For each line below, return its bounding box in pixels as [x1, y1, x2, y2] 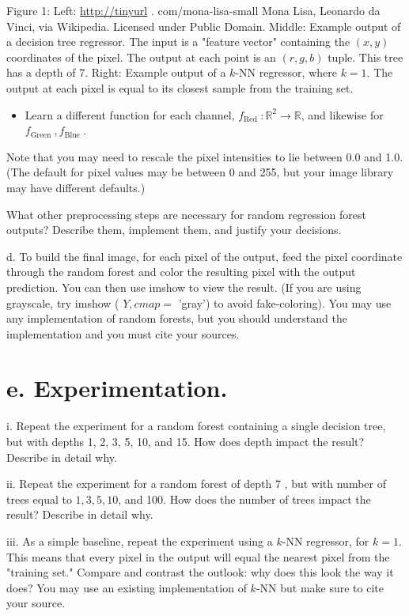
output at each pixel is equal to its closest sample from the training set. [6, 79, 354, 96]
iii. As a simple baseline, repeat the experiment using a [6, 532, 273, 549]
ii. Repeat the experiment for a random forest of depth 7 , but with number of [6, 475, 386, 492]
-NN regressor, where [235, 64, 337, 81]
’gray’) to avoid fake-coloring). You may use [178, 294, 392, 311]
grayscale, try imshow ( [6, 294, 119, 311]
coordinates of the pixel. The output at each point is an [6, 48, 276, 65]
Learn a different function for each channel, [25, 106, 235, 123]
